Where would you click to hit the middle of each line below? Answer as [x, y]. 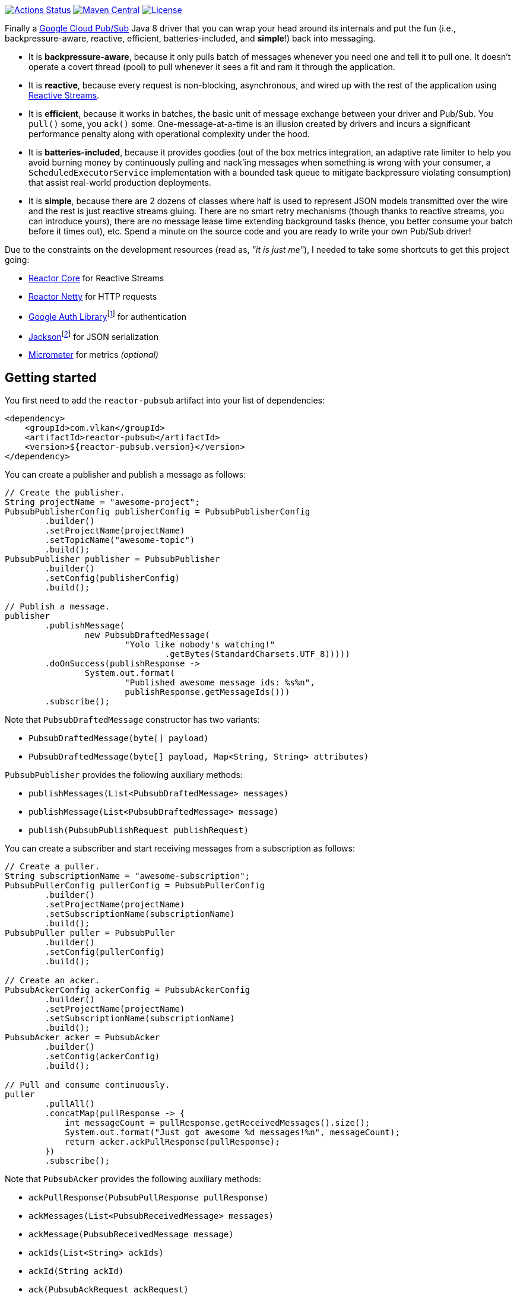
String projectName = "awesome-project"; [102, 502]
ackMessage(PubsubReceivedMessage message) [131, 1235]
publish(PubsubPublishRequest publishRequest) [139, 830]
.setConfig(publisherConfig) [112, 578]
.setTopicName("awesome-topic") [120, 540]
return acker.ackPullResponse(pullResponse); [172, 1142]
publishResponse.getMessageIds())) [207, 692]
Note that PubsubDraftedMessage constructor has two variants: [132, 720]
